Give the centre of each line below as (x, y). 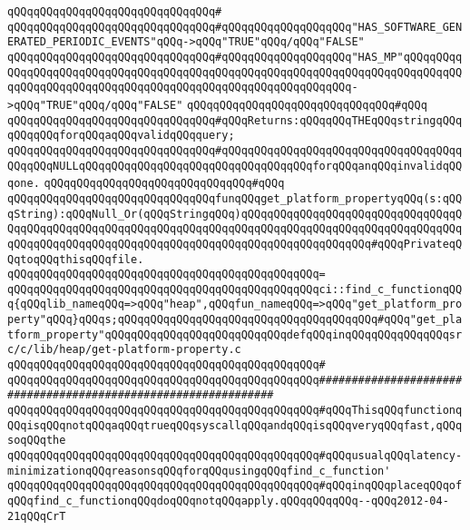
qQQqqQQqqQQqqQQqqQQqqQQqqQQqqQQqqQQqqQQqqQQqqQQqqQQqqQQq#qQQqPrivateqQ (235, 244)
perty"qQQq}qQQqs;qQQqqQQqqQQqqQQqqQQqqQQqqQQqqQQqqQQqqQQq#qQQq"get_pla (235, 320)
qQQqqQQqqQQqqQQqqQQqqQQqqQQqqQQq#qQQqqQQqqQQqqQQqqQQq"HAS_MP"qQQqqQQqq (235, 57)
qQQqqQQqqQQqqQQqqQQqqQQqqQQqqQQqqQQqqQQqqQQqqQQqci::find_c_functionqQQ (235, 289)
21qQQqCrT (37, 516)
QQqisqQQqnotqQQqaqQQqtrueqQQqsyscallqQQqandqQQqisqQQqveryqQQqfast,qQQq (235, 425)
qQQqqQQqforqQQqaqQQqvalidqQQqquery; (121, 136)
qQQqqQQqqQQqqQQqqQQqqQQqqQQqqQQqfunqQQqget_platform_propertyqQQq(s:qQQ (235, 198)
